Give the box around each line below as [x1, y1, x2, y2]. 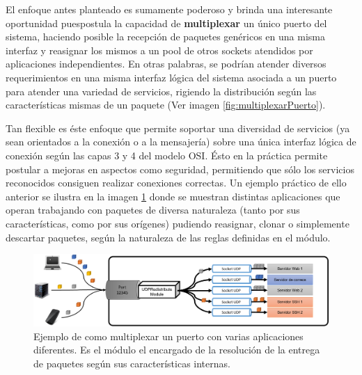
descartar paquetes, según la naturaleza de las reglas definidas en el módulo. [6, 230, 331, 244]
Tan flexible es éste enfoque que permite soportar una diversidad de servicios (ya [6, 120, 350, 135]
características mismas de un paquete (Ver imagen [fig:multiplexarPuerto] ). [6, 97, 326, 112]
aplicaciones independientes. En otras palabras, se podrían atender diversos [6, 56, 326, 71]
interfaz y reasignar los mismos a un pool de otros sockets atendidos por [6, 42, 313, 57]
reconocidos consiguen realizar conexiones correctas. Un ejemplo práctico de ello [6, 175, 347, 190]
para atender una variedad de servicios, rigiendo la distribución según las [6, 83, 317, 98]
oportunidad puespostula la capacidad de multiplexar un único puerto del [6, 15, 327, 30]
